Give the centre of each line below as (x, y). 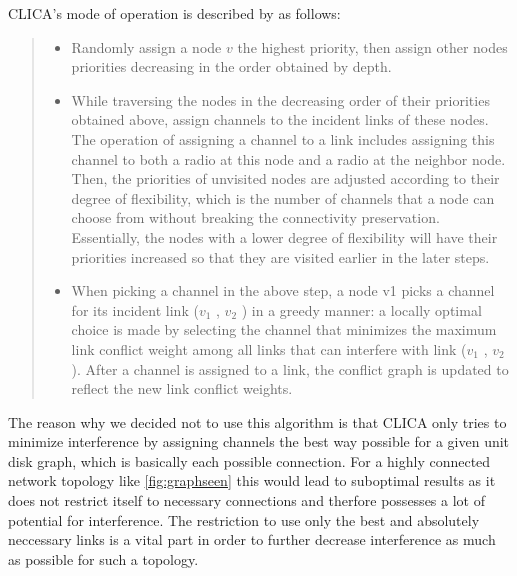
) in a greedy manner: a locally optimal (361, 309)
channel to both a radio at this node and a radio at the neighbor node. (288, 158)
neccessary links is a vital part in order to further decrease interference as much (252, 539)
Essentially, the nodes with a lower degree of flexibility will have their (284, 236)
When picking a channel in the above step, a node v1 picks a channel (283, 290)
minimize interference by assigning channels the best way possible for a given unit (259, 441)
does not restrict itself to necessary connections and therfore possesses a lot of (246, 500)
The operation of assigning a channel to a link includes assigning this (283, 138)
